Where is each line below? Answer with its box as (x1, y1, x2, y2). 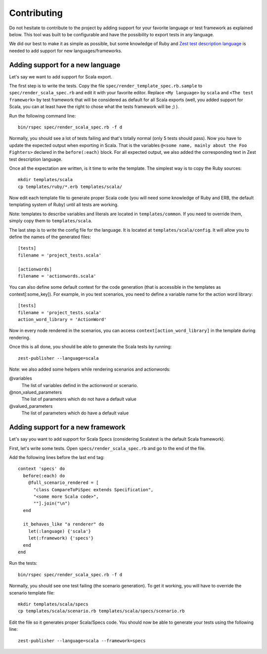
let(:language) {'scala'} (28, 528, 91, 534)
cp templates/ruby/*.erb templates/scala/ (18, 184, 123, 190)
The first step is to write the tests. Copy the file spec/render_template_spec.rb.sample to (9, 83, 203, 89)
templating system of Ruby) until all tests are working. (9, 201, 119, 208)
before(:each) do (23, 473, 65, 478)
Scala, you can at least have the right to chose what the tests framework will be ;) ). (9, 104, 179, 110)
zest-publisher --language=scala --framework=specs (18, 638, 146, 644)
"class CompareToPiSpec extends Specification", (33, 487, 154, 492)
